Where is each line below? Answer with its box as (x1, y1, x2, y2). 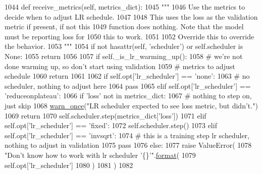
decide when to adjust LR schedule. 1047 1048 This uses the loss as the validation (5, 11, 258, 22)
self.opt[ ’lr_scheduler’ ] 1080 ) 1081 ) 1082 (5, 159, 133, 170)
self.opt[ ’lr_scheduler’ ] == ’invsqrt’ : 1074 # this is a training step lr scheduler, (5, 130, 249, 140)
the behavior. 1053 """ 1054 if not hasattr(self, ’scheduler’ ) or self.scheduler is (5, 41, 243, 51)
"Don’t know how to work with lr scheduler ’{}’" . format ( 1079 (5, 149, 196, 160)
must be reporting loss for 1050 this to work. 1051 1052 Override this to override (5, 31, 254, 41)
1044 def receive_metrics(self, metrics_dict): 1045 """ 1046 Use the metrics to (5, 2, 245, 12)
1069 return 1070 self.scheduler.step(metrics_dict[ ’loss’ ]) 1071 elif (5, 110, 206, 121)
